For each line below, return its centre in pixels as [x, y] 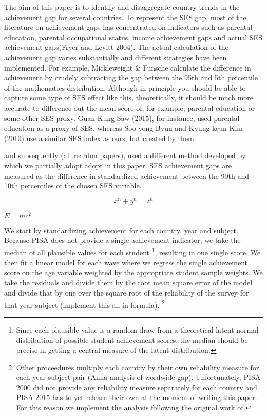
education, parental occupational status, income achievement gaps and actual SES [133, 37]
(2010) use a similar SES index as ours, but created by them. [100, 138]
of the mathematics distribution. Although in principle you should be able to [125, 87]
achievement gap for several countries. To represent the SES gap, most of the [125, 17]
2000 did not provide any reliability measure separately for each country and [137, 387]
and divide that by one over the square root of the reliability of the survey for [127, 293]
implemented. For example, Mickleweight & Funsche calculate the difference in [128, 67]
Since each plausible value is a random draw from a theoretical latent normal [137, 329]
